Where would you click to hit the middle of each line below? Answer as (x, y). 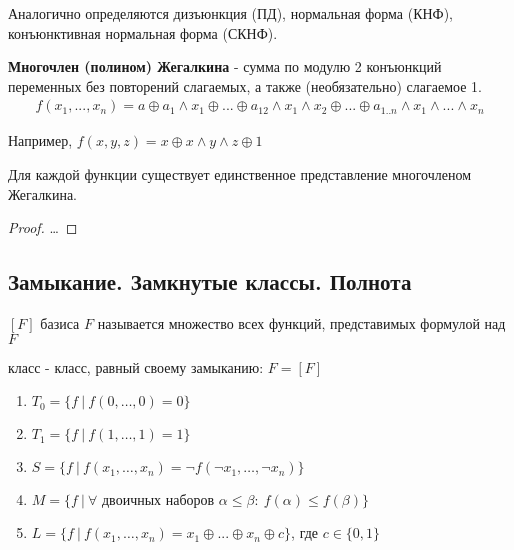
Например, (40, 140)
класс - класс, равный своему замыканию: (136, 366)
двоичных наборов (158, 501)
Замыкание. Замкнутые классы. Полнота (210, 281)
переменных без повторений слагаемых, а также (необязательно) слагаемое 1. (245, 85)
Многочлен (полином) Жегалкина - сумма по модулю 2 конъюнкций (225, 66)
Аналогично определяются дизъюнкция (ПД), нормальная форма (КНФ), (231, 13)
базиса (60, 322)
